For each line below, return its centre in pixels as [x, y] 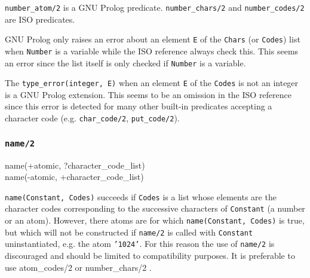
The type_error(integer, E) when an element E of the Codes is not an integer [152, 83]
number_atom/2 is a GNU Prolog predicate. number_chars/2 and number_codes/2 [155, 7]
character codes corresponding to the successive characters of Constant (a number [155, 208]
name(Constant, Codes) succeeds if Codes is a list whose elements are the [141, 196]
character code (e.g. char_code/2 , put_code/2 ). [92, 118]
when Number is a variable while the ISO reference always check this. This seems [152, 51]
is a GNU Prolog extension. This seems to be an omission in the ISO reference [148, 94]
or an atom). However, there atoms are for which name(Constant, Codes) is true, [155, 220]
